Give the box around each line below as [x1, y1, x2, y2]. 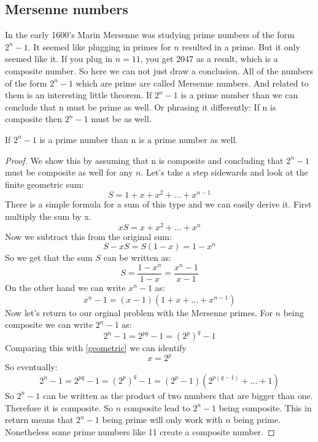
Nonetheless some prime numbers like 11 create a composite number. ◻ [5, 425, 275, 438]
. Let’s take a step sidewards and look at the [141, 166, 308, 179]
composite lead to [123, 401, 190, 414]
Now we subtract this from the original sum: [5, 230, 172, 242]
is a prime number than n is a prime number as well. [39, 133, 238, 145]
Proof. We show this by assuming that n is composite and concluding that [5, 153, 284, 166]
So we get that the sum [5, 251, 93, 264]
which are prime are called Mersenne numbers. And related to [76, 76, 309, 89]
